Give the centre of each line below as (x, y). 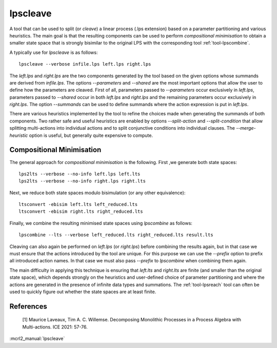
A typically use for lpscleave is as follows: (54, 52)
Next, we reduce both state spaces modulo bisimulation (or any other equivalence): (97, 193)
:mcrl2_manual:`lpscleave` (37, 339)
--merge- (246, 128)
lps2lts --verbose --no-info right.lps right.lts (82, 181)
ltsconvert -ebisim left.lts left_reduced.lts (78, 204)
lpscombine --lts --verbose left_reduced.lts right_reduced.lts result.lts (116, 235)
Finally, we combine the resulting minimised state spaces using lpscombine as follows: (101, 223)
